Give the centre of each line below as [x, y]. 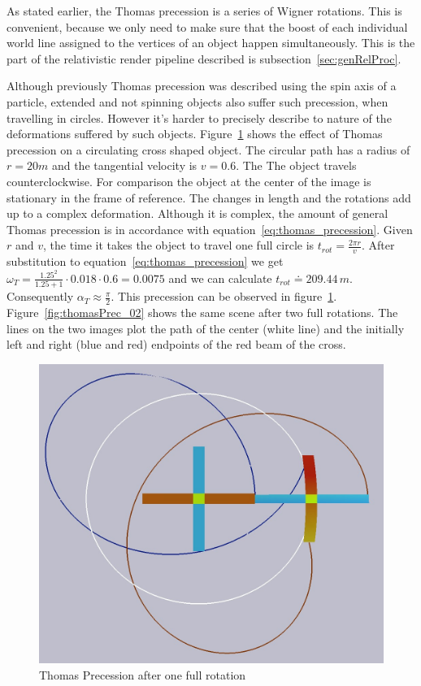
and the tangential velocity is [124, 165]
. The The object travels [296, 165]
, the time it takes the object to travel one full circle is [179, 245]
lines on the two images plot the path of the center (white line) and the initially [206, 328]
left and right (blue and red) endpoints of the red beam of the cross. [176, 344]
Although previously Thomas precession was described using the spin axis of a [202, 86]
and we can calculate [220, 278]
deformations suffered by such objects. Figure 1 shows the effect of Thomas [195, 134]
